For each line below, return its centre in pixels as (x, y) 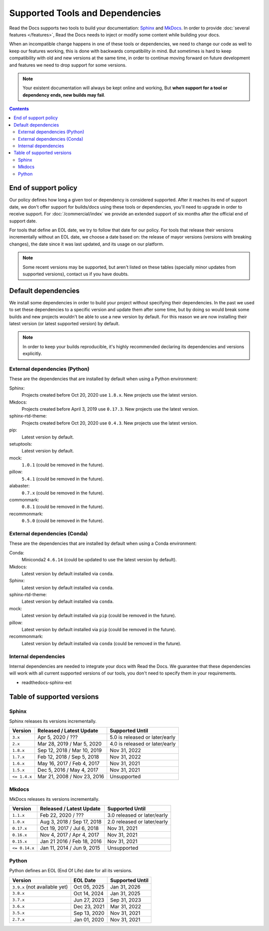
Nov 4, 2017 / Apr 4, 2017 (70, 835)
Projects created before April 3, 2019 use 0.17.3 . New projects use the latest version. (110, 409)
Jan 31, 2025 (125, 893)
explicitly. (32, 354)
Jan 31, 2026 (125, 887)
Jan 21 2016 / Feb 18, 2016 (71, 842)
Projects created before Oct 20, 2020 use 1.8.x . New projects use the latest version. (110, 395)
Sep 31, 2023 (126, 900)
